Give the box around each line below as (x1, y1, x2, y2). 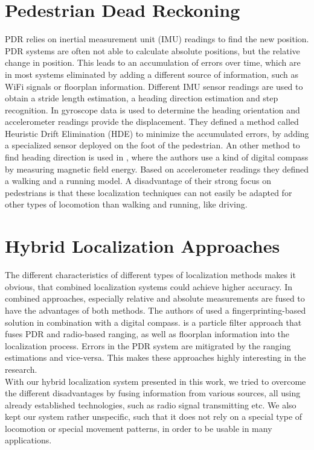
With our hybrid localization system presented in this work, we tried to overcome (5, 375, 306, 387)
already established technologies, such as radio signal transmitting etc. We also (5, 398, 296, 411)
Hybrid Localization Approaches (5, 233, 280, 258)
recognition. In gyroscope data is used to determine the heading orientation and (5, 103, 300, 116)
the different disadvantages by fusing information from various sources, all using (5, 387, 301, 399)
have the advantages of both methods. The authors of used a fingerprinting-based (5, 303, 306, 316)
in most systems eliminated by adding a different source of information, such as (5, 68, 298, 80)
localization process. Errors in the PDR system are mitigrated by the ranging (5, 339, 291, 352)
